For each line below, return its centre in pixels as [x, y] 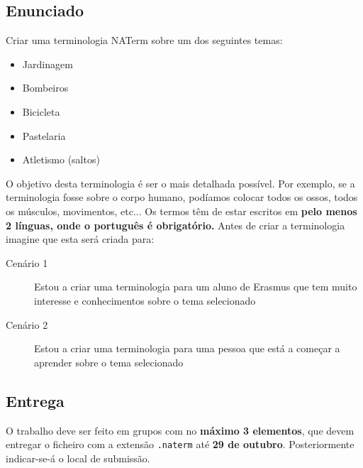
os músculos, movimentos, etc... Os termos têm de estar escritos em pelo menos [181, 211]
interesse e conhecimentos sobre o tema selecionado [145, 300]
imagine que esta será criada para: [80, 239]
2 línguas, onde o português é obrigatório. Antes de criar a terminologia [175, 225]
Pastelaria [44, 135]
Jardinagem [48, 64]
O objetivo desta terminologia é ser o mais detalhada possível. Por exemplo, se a [180, 183]
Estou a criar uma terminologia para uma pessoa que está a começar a [187, 348]
